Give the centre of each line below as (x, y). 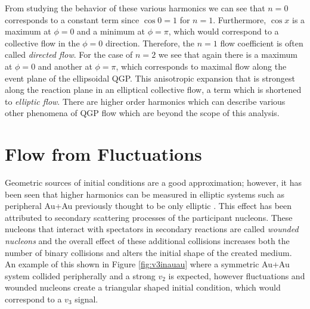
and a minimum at (111, 31)
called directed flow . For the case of (69, 54)
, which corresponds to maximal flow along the (201, 66)
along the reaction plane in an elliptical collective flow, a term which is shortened (153, 90)
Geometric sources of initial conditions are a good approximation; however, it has (153, 182)
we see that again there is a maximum (228, 54)
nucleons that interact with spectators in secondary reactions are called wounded (152, 229)
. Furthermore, (240, 19)
